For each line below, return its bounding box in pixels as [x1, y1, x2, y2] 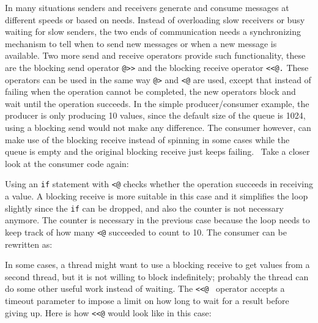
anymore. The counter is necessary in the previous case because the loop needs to [5, 213, 310, 226]
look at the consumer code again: [5, 157, 129, 169]
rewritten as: [5, 237, 53, 250]
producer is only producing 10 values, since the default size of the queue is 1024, [5, 109, 306, 122]
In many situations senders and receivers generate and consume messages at [5, 1, 289, 13]
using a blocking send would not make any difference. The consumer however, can [5, 121, 311, 134]
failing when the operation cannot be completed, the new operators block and [5, 85, 296, 98]
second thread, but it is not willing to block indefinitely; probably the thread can [5, 270, 309, 283]
